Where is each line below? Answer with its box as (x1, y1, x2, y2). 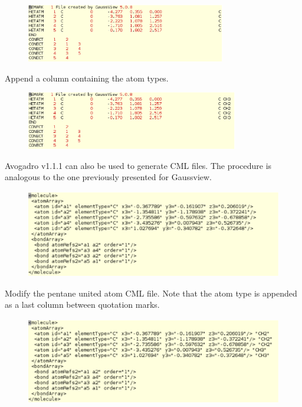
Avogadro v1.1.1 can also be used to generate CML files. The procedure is (5, 159, 272, 171)
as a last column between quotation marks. (5, 298, 160, 311)
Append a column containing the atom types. (5, 71, 169, 84)
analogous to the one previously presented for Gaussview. (5, 171, 212, 183)
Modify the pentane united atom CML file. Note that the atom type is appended (5, 286, 297, 299)
